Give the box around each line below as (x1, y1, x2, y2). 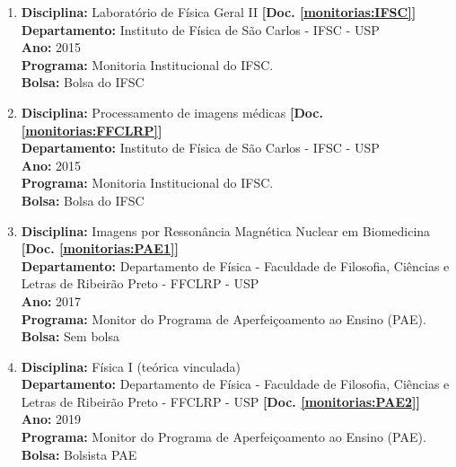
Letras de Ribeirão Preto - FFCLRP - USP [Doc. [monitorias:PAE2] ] (21, 392, 420, 410)
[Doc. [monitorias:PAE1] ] (21, 239, 179, 258)
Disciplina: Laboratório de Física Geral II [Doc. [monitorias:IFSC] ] (21, 3, 417, 21)
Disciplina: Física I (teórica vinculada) (21, 357, 241, 375)
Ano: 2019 (21, 410, 82, 428)
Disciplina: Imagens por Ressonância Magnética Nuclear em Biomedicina (21, 221, 431, 240)
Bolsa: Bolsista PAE (21, 445, 137, 463)
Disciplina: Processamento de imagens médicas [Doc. (21, 102, 323, 121)
